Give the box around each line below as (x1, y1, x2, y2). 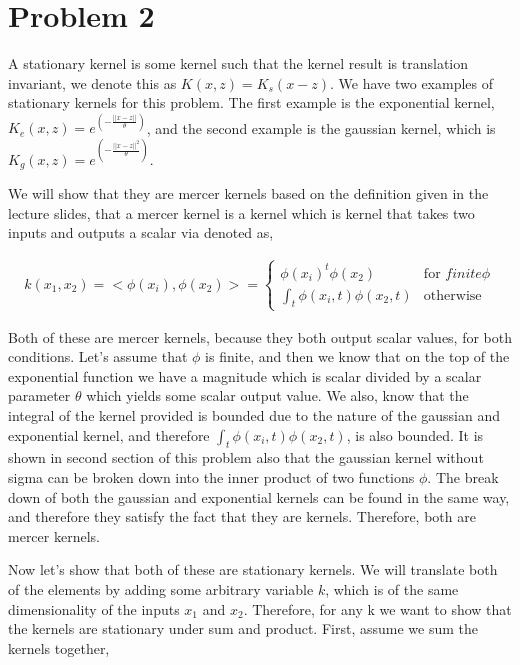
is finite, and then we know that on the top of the (205, 346, 510, 367)
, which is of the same (325, 578, 459, 599)
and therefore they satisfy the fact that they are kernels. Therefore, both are (8, 506, 476, 527)
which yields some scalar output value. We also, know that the (86, 385, 469, 406)
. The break (427, 467, 499, 487)
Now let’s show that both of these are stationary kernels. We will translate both (8, 559, 498, 580)
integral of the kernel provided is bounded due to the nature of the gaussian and (8, 405, 500, 426)
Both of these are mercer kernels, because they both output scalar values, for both (8, 326, 513, 347)
